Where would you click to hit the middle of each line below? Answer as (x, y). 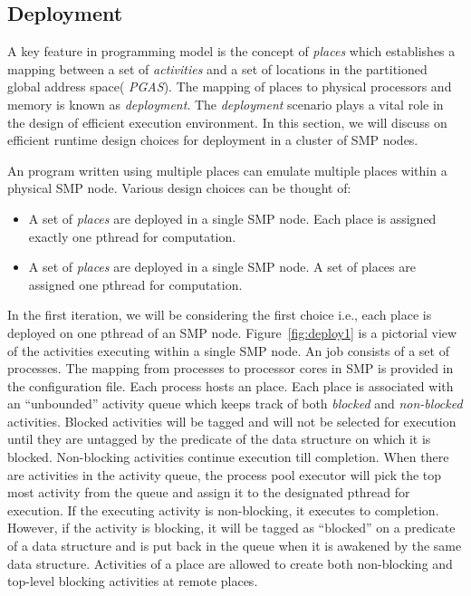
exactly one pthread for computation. (132, 236)
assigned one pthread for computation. (135, 284)
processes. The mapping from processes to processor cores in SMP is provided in (231, 368)
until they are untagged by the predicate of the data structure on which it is (219, 439)
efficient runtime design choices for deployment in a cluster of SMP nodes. (213, 140)
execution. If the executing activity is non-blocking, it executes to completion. (223, 509)
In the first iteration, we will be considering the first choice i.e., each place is (220, 315)
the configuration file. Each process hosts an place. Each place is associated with (231, 385)
